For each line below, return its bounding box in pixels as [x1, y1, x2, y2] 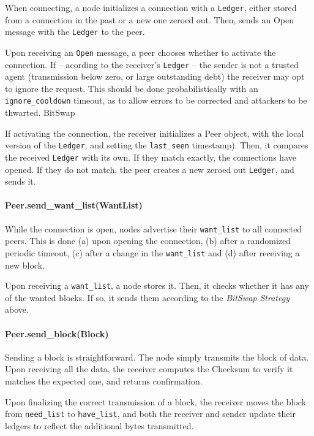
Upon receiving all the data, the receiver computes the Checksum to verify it [5, 362, 293, 375]
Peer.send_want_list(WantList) [5, 199, 143, 212]
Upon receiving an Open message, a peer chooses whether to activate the [5, 45, 276, 58]
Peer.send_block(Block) [5, 327, 109, 340]
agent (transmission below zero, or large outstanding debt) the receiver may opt [5, 70, 305, 83]
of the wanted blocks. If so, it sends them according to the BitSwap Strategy [5, 291, 290, 304]
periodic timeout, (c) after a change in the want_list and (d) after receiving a [5, 246, 300, 259]
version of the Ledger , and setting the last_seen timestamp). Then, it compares [5, 139, 308, 151]
